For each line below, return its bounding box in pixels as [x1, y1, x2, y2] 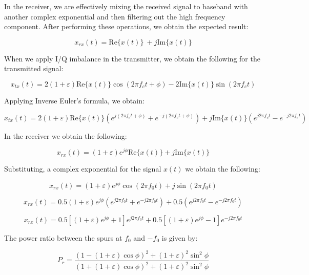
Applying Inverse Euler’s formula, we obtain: [4, 95, 145, 105]
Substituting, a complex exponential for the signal [4, 163, 161, 174]
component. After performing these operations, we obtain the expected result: [4, 21, 249, 32]
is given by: [161, 232, 198, 243]
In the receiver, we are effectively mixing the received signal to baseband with [4, 1, 248, 11]
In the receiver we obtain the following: [4, 130, 127, 141]
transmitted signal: [4, 63, 64, 74]
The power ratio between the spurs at [4, 232, 122, 243]
